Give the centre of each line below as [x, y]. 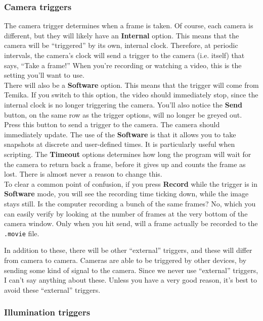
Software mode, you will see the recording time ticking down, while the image [126, 194]
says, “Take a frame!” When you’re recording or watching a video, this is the [123, 65]
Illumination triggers [47, 312]
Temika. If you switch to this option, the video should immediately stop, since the [131, 95]
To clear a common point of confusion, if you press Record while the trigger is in [131, 183]
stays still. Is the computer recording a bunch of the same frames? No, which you [130, 203]
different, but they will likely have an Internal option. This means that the [122, 35]
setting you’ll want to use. [44, 75]
